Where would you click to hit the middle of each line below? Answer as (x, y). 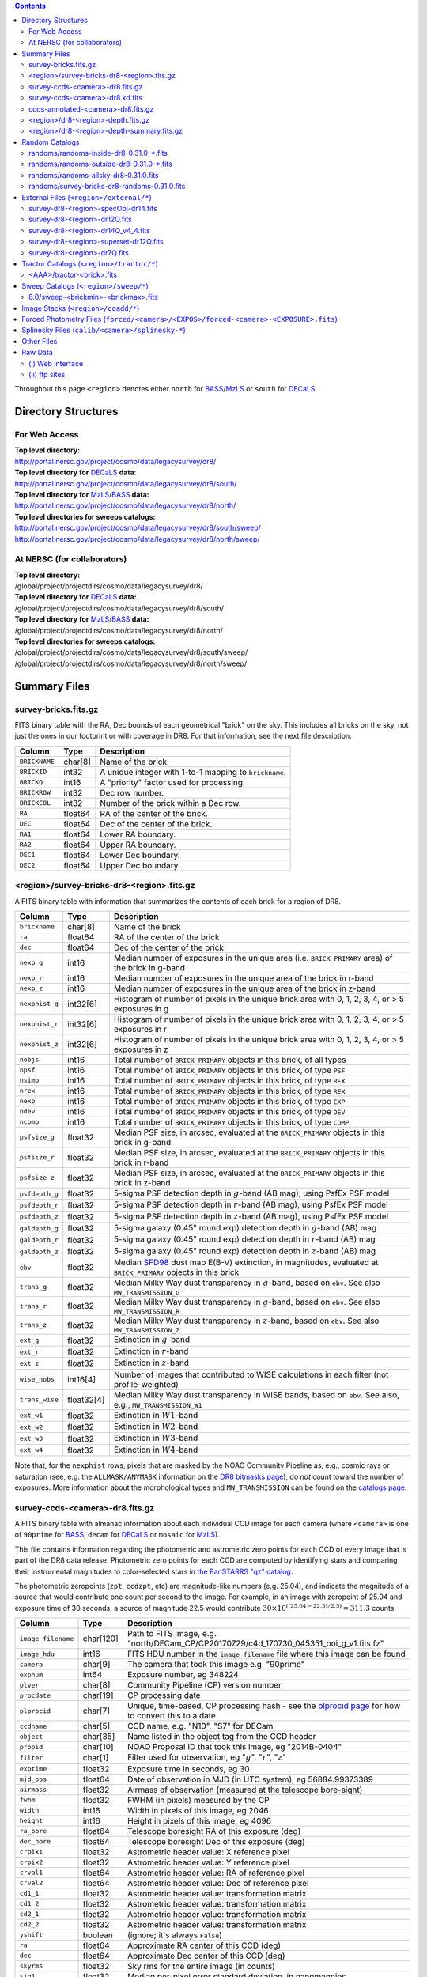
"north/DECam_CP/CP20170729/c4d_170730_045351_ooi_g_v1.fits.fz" (255, 1643)
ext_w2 (31, 1427)
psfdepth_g (39, 1194)
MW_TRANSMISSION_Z (147, 1331)
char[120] (100, 1639)
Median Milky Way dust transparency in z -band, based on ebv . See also (246, 1321)
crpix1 (31, 1852)
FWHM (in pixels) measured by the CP (198, 1800)
